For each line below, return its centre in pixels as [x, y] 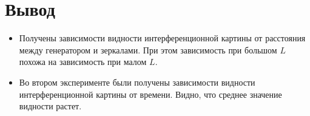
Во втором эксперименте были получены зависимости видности [137, 82]
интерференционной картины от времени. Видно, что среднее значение [150, 94]
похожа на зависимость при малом [83, 62]
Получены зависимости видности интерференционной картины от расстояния [162, 38]
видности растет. [50, 106]
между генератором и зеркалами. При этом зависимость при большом [148, 49]
